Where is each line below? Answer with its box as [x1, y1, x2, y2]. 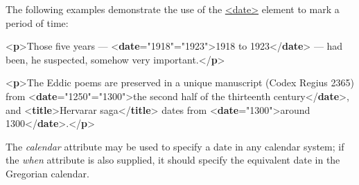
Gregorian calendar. [6, 166, 89, 180]
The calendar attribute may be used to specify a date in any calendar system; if [6, 139, 344, 153]
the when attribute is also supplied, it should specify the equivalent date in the [6, 153, 340, 167]
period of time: [6, 15, 69, 30]
